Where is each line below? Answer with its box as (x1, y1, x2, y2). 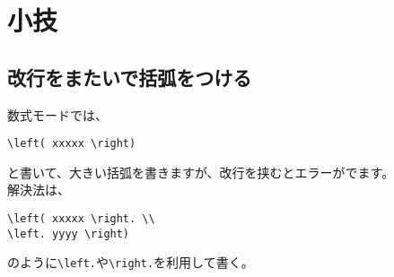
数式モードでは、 (7, 105, 108, 124)
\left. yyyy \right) (7, 227, 130, 240)
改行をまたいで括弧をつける (7, 63, 252, 91)
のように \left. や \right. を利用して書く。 (7, 253, 254, 272)
